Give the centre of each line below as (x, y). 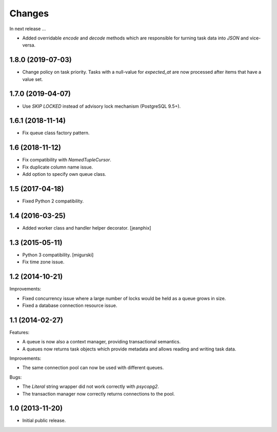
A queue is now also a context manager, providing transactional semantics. (102, 342)
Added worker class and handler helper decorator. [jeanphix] (87, 228)
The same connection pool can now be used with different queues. (93, 368)
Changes (29, 13)
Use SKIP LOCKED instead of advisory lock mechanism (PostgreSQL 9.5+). (102, 106)
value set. (33, 79)
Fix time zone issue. (43, 262)
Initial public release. (44, 421)
